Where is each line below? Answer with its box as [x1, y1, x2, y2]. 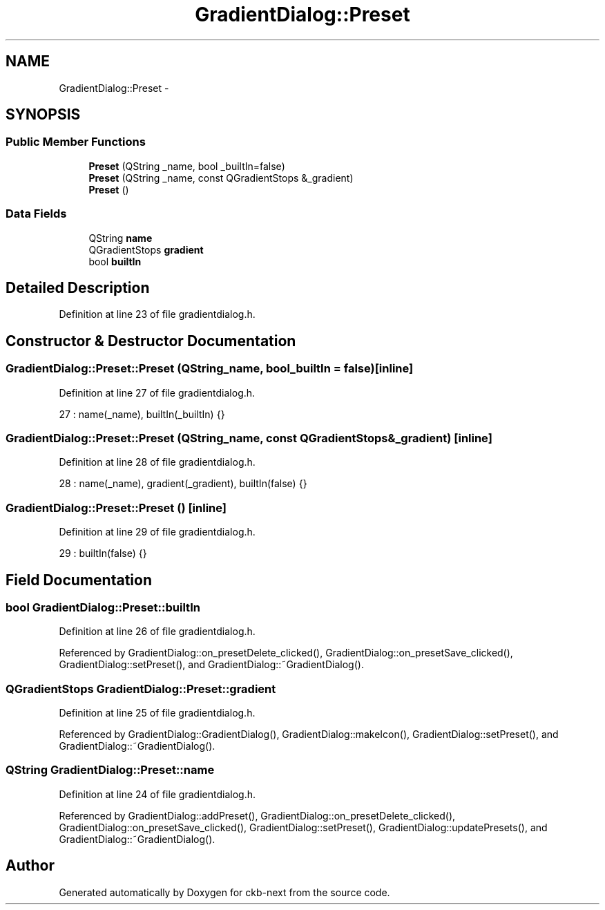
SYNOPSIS [6, 106, 81, 124]
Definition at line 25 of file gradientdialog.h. [59, 707, 256, 719]
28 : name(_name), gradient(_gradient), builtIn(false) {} [59, 477, 307, 490]
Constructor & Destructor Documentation [6, 332, 296, 350]
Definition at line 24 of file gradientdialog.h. [59, 788, 256, 800]
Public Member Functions [6, 135, 146, 149]
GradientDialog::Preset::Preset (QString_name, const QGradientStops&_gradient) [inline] [6, 431, 492, 445]
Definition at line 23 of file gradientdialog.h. [59, 308, 256, 321]
